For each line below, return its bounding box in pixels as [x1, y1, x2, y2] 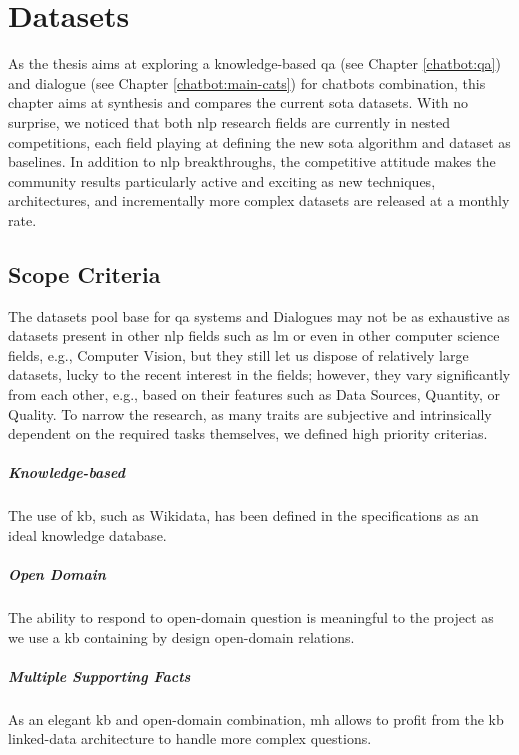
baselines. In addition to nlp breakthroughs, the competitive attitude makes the [8, 151, 496, 172]
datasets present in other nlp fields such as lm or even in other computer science [8, 325, 500, 346]
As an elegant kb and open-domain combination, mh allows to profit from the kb [8, 708, 504, 729]
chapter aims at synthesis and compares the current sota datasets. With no [8, 92, 469, 113]
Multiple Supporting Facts [8, 665, 191, 686]
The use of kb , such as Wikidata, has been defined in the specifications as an [8, 505, 479, 526]
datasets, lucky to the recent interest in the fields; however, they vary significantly [8, 364, 511, 385]
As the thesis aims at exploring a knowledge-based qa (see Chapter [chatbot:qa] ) [8, 53, 501, 74]
